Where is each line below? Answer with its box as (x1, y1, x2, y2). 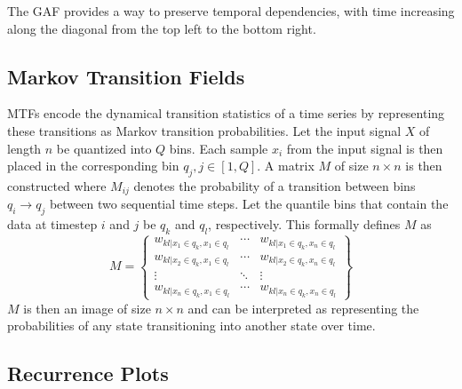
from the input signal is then (286, 139, 443, 157)
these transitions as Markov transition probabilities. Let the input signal (7, 121, 402, 139)
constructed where (7, 176, 107, 194)
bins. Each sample (169, 139, 268, 157)
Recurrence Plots (7, 360, 169, 387)
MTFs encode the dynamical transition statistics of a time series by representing (7, 104, 445, 123)
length (7, 139, 42, 157)
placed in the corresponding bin (7, 156, 179, 175)
